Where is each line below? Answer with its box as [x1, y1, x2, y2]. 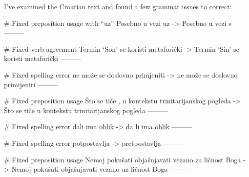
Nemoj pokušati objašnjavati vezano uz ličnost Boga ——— [11, 164, 190, 174]
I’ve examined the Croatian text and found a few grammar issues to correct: [4, 1, 232, 11]
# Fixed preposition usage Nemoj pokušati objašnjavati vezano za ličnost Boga [4, 154, 241, 164]
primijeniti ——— [4, 79, 58, 89]
